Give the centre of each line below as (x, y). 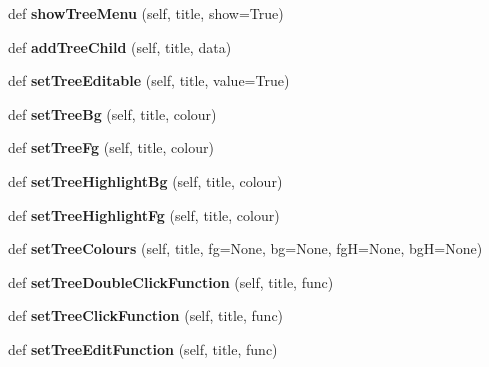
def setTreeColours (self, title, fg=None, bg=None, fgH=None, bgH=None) (245, 248)
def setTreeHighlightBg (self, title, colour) (145, 180)
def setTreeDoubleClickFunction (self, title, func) (171, 281)
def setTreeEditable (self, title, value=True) (149, 80)
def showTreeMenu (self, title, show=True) (146, 13)
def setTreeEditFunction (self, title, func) (143, 348)
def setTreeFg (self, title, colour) (111, 147)
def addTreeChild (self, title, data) (120, 46)
